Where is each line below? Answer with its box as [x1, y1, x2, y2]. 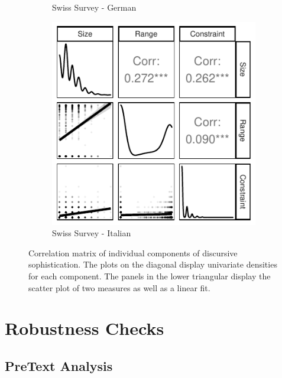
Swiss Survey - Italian [52, 227, 131, 239]
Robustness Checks [5, 316, 164, 340]
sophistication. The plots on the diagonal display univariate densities [28, 258, 277, 271]
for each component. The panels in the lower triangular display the [28, 269, 271, 282]
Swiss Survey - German [52, 1, 137, 13]
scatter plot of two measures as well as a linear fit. [28, 281, 210, 294]
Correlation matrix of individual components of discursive [28, 246, 238, 259]
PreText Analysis [5, 356, 113, 374]
